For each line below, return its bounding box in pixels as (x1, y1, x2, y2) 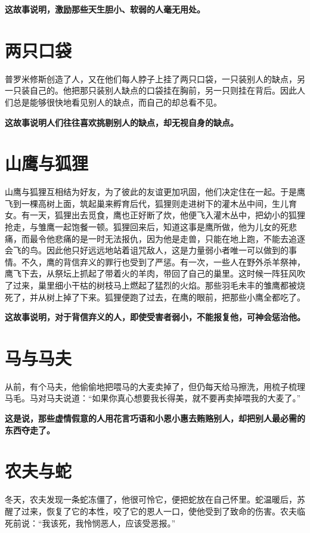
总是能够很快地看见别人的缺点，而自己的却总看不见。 (13, 95, 222, 108)
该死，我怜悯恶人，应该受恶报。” (50, 516, 176, 529)
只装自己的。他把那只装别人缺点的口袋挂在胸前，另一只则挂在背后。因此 (13, 84, 297, 97)
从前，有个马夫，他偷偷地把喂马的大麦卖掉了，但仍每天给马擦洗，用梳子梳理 (5, 380, 305, 392)
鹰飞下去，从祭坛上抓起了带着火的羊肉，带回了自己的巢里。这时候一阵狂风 (5, 267, 297, 280)
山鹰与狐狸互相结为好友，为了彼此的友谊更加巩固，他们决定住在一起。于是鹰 (5, 185, 305, 198)
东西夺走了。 (5, 423, 55, 436)
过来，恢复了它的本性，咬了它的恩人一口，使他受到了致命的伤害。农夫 (21, 504, 297, 517)
